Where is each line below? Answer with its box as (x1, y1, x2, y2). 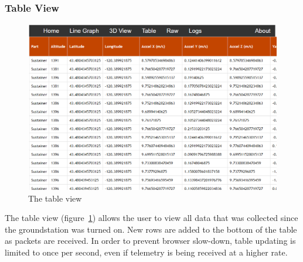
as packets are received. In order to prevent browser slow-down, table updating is (5, 234, 296, 247)
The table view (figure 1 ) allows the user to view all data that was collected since (5, 212, 298, 224)
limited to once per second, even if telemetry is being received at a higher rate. (5, 246, 288, 258)
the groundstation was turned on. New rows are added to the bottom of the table (5, 223, 297, 235)
